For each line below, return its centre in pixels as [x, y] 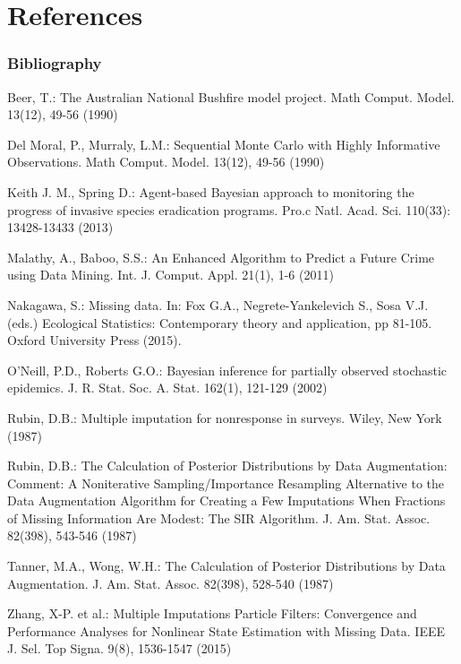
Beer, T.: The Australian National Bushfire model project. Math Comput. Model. [231, 96]
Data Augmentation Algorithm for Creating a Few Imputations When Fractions [226, 500]
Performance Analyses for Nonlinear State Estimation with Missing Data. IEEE [226, 630]
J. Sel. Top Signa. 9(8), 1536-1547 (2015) [120, 648]
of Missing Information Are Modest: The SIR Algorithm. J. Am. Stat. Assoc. [219, 517]
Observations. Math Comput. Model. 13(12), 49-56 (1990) [166, 162]
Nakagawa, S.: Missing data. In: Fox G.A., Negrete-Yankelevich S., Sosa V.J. [218, 304]
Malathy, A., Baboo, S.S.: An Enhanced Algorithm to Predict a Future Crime [221, 257]
